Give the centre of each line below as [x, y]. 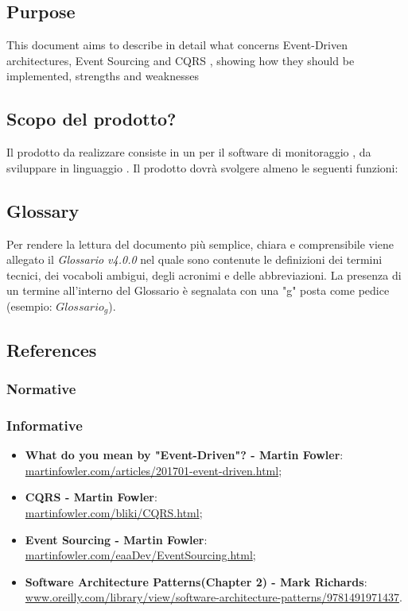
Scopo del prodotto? [91, 119]
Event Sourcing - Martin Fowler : [116, 539]
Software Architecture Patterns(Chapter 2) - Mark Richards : [196, 581]
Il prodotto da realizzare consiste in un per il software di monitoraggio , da [189, 152]
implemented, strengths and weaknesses [103, 76]
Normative [41, 389]
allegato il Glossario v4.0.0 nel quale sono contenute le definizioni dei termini [194, 259]
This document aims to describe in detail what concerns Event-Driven [177, 45]
